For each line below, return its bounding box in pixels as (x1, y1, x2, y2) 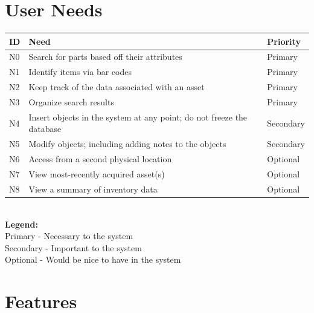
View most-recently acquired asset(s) (28, 167, 165, 180)
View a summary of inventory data (28, 182, 158, 195)
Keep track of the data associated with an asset (28, 81, 205, 93)
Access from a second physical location (28, 153, 172, 165)
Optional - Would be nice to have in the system (5, 253, 181, 266)
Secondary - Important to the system (5, 241, 142, 254)
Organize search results (28, 96, 114, 108)
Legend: (5, 217, 38, 230)
